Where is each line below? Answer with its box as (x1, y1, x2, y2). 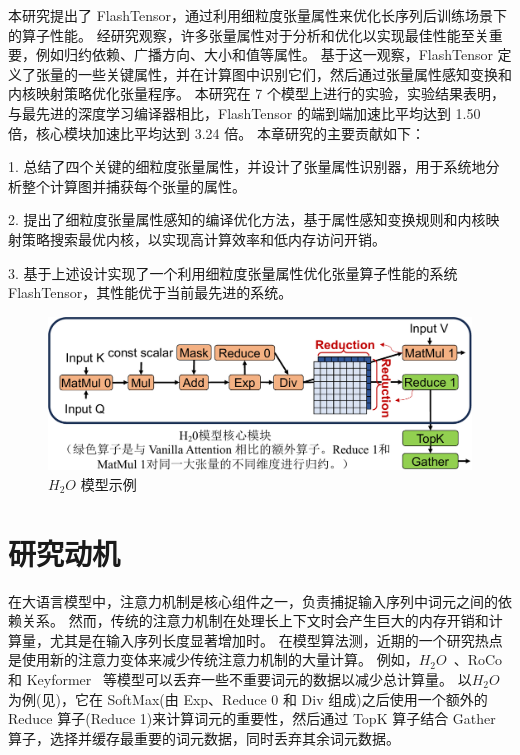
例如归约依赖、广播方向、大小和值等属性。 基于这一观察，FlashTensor (35, 44, 493, 65)
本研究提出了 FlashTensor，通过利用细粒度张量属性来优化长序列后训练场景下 (8, 5, 507, 25)
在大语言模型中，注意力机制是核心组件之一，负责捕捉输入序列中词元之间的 (8, 590, 498, 611)
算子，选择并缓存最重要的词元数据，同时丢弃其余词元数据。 (8, 727, 400, 748)
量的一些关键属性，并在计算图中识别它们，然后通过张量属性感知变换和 (49, 63, 512, 84)
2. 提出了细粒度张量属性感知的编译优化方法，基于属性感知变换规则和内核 (8, 209, 486, 230)
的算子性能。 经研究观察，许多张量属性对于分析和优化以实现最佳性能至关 (8, 24, 489, 45)
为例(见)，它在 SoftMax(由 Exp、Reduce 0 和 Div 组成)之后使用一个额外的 (8, 688, 488, 709)
